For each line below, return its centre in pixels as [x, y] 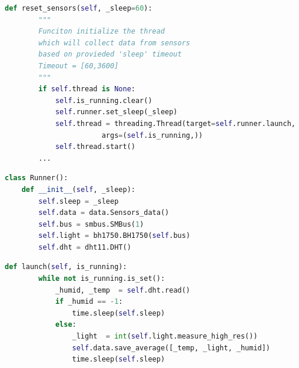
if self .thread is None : [87, 89]
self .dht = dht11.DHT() [85, 247]
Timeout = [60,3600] [79, 66]
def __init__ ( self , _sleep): [78, 189]
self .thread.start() [95, 147]
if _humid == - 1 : [89, 302]
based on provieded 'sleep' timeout [110, 54]
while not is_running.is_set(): [102, 279]
